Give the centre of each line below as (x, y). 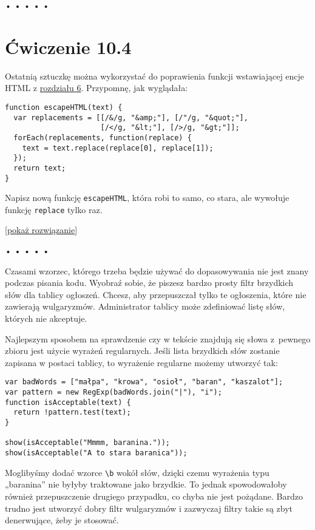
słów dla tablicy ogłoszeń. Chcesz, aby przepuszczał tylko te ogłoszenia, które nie (156, 294)
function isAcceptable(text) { (68, 402)
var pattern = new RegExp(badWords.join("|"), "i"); (113, 392)
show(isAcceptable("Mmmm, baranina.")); (88, 443)
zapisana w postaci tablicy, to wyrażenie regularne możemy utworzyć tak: (141, 362)
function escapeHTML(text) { (64, 107)
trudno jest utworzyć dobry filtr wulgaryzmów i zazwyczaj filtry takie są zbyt (149, 508)
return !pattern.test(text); (72, 413)
